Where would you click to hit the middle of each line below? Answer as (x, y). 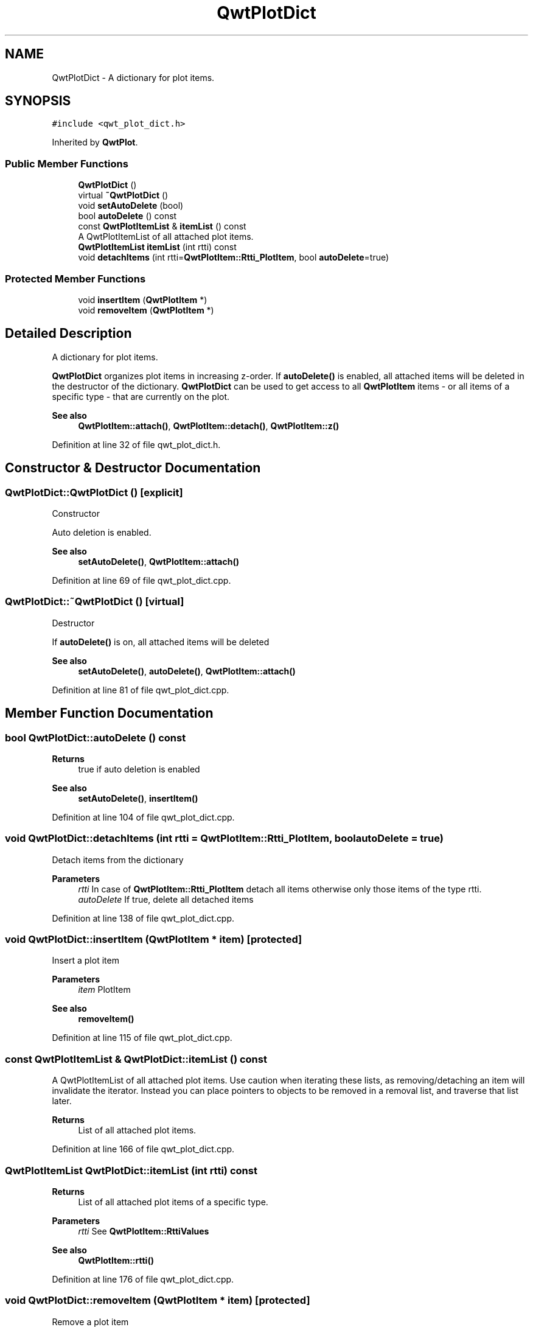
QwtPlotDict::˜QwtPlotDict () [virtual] (95, 602)
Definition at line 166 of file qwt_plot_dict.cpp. (143, 1149)
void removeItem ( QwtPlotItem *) (146, 310)
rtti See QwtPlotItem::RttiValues (144, 1231)
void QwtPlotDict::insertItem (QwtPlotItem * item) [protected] (154, 940)
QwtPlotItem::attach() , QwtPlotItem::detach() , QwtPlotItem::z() (209, 425)
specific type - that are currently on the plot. (141, 396)
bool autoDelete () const (127, 216)
